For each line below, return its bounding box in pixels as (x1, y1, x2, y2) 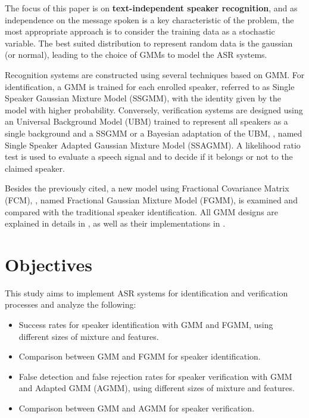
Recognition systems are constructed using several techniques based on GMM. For (5, 68, 305, 80)
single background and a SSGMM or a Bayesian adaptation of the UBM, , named (5, 126, 302, 139)
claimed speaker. (5, 162, 65, 174)
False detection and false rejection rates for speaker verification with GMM (18, 370, 292, 382)
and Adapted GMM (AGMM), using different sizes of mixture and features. (18, 382, 295, 394)
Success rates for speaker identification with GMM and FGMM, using (18, 318, 273, 330)
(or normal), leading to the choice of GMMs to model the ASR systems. (5, 48, 267, 61)
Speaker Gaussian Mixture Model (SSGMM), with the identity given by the (5, 92, 282, 104)
